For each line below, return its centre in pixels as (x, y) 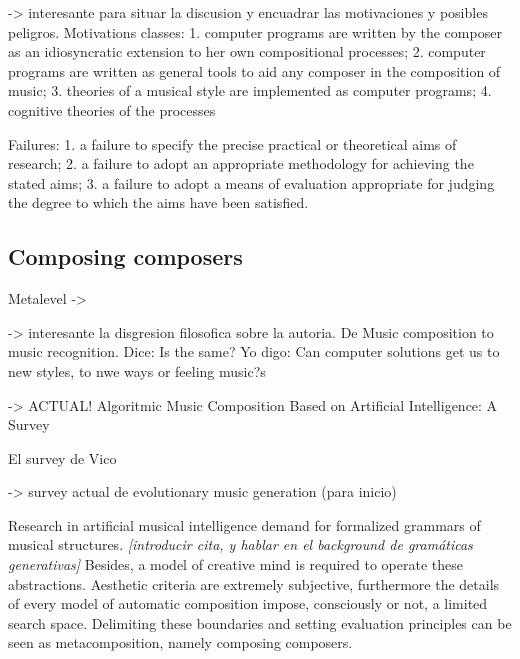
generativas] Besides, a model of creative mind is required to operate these (235, 564)
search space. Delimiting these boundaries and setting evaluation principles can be (260, 622)
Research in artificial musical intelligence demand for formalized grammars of (244, 524)
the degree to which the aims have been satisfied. (158, 202)
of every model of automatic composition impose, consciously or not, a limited (248, 603)
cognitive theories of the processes (112, 109)
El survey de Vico (62, 457)
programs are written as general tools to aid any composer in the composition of (254, 70)
